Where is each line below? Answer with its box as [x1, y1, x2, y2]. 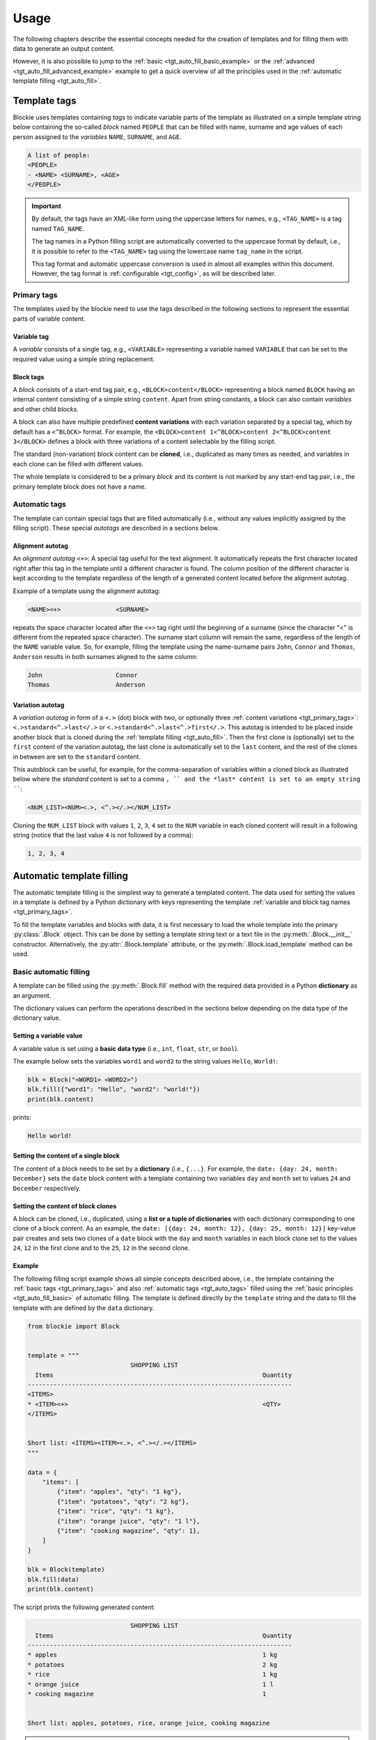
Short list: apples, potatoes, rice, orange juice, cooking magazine [27, 1719, 270, 1727]
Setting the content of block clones [13, 1201, 117, 1210]
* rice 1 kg [27, 1670, 278, 1679]
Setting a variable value [13, 1031, 83, 1040]
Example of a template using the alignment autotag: [13, 587, 161, 595]
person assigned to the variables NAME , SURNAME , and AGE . [13, 132, 182, 141]
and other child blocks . [13, 404, 79, 413]
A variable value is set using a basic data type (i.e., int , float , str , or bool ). [13, 1044, 240, 1052]
